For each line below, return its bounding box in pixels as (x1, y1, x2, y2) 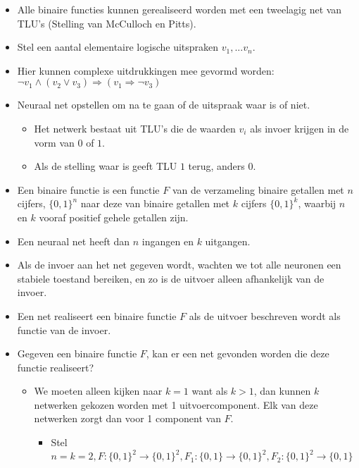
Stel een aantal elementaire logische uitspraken (17, 39, 219, 54)
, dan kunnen (253, 383, 311, 398)
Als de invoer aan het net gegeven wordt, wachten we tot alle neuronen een (17, 257, 341, 272)
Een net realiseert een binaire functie (17, 308, 177, 323)
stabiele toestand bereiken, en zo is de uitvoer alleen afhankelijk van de (17, 271, 325, 285)
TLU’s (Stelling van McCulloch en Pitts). (17, 16, 196, 30)
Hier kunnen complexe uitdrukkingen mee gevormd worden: (17, 63, 275, 78)
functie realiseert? (17, 359, 94, 374)
